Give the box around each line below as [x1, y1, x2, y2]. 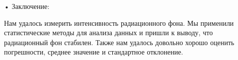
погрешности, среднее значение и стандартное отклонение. [4, 47, 183, 57]
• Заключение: [4, 1, 49, 11]
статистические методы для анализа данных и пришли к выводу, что [4, 27, 213, 38]
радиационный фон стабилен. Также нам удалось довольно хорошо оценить [4, 37, 235, 47]
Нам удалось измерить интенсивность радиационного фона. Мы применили [4, 17, 234, 28]
